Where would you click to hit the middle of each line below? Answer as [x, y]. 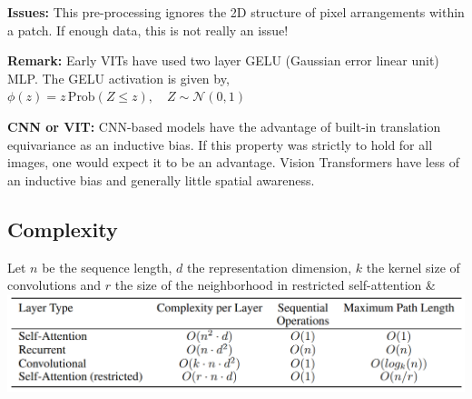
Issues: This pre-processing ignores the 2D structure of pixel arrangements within [236, 12]
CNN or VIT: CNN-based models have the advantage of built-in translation [224, 126]
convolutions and [54, 285]
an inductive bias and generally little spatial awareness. [161, 180]
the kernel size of [413, 267]
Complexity [63, 229]
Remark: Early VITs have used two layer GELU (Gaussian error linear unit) [223, 60]
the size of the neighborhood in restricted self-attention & [275, 285]
